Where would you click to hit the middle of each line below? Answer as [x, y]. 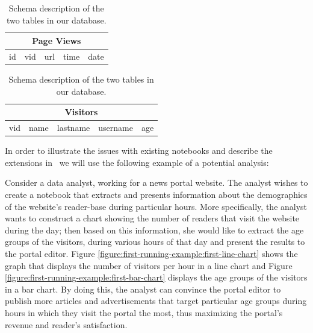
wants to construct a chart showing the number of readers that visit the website [152, 218]
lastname [73, 128]
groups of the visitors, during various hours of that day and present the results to [155, 242]
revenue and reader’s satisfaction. [66, 324]
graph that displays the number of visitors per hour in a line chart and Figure [149, 265]
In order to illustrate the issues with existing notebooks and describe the [139, 151]
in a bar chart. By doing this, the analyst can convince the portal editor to [143, 289]
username [116, 128]
